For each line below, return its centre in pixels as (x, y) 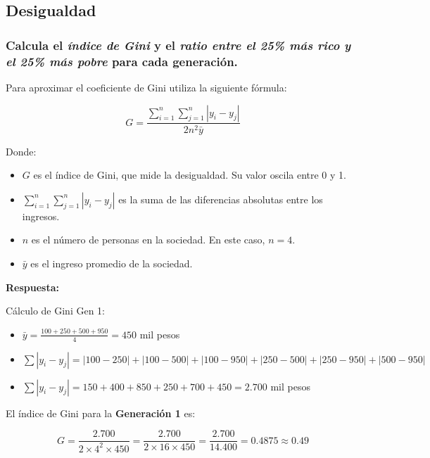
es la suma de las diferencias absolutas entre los (221, 199)
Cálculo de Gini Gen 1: (55, 311)
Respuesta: (32, 287)
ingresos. (41, 216)
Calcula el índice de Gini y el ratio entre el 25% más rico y (178, 45)
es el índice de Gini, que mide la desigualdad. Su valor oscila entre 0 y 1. (190, 175)
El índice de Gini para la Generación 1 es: (101, 413)
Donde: (21, 151)
